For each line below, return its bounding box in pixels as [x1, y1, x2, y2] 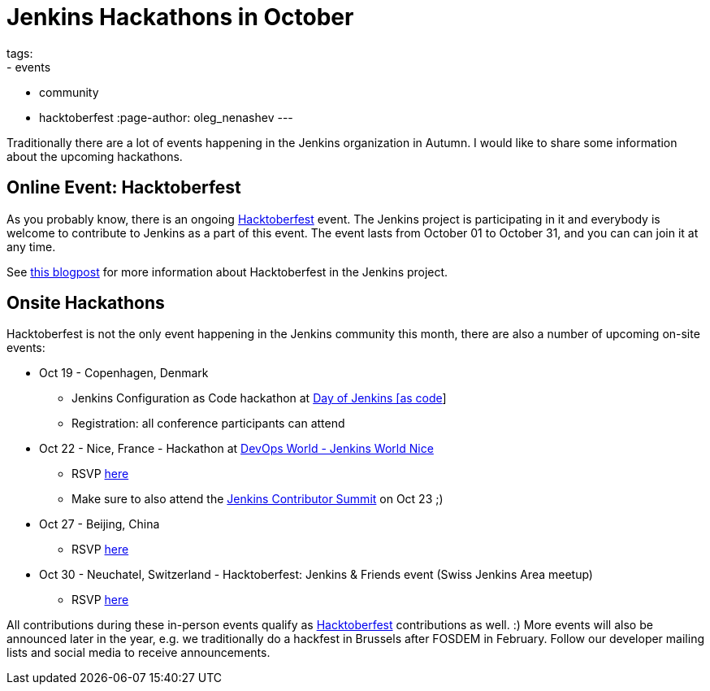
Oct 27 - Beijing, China [39, 517, 160, 532]
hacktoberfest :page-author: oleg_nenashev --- [39, 110, 293, 124]
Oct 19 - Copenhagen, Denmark [39, 366, 209, 380]
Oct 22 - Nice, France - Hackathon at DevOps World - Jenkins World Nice [39, 441, 434, 456]
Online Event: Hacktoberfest [6, 177, 241, 198]
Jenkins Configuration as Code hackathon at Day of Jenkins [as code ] [71, 391, 447, 406]
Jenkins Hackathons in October [6, 3, 354, 31]
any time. [6, 239, 56, 254]
